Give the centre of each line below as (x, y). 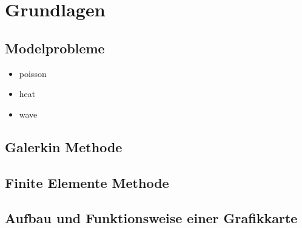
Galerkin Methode (64, 146)
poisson (33, 73)
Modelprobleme (55, 48)
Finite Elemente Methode (87, 182)
